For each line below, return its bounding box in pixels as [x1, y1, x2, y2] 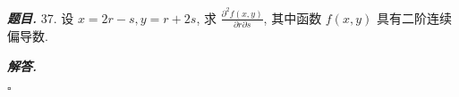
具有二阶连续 [376, 8, 452, 27]
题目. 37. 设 [7, 8, 74, 27]
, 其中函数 [263, 8, 322, 27]
